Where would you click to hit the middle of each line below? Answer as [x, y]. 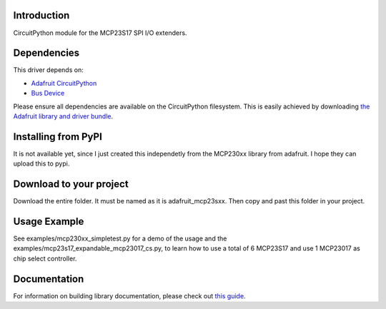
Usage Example [49, 222]
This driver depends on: [48, 70]
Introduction [41, 15]
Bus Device [48, 93]
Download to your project [71, 184]
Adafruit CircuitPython [64, 83]
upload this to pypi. [41, 163]
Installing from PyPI [58, 137]
